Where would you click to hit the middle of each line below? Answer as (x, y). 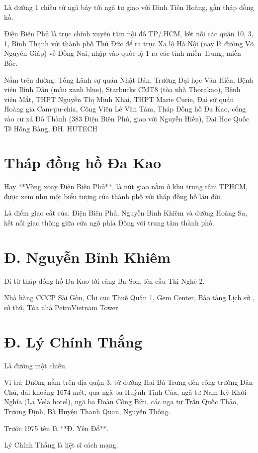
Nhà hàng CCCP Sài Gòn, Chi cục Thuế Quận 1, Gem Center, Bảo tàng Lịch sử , (129, 297)
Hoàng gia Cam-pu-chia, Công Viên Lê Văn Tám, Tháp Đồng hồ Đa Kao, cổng (125, 109)
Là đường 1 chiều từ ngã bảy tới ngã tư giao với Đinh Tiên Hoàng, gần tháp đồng (129, 7)
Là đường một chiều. (36, 365)
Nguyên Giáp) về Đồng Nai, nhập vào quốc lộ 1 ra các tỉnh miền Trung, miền (123, 53)
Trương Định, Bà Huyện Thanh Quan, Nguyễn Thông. (87, 411)
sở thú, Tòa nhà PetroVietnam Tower (61, 307)
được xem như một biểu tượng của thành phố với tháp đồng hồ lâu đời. (113, 196)
